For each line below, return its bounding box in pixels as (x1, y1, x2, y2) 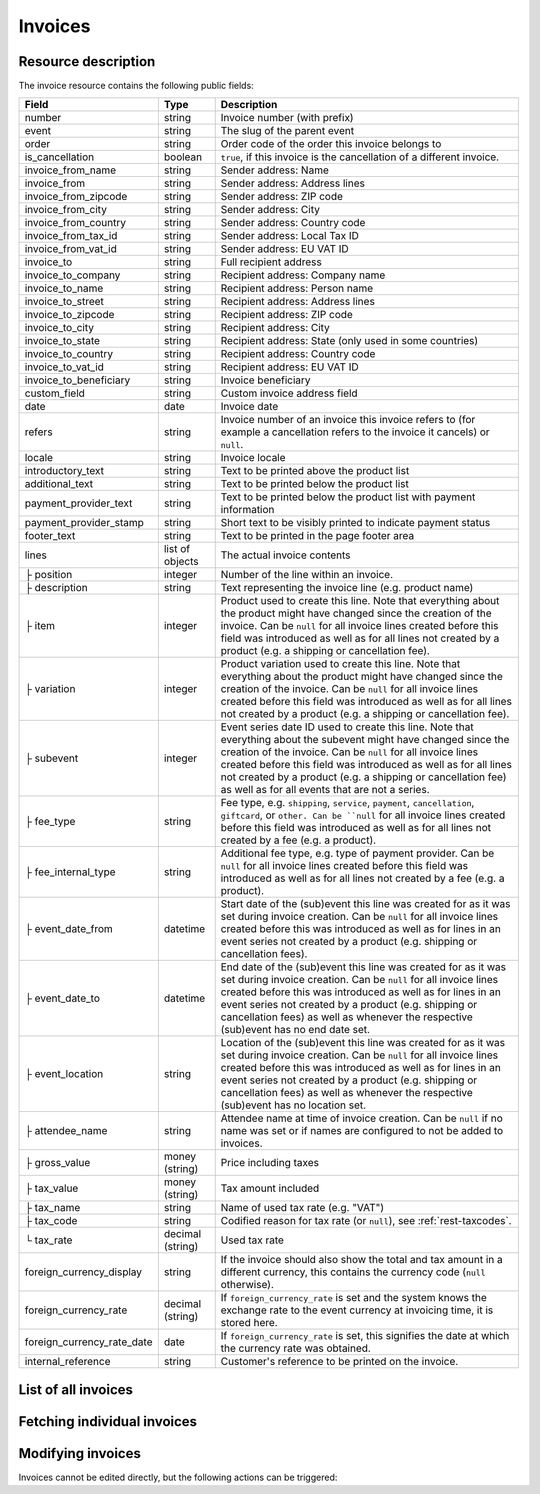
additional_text (24, 477, 94, 491)
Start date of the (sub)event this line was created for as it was (220, 897, 511, 911)
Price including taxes (220, 1156, 320, 1170)
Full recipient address (220, 255, 322, 269)
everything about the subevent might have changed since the (220, 733, 510, 747)
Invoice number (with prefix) (220, 111, 354, 125)
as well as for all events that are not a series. (220, 783, 430, 797)
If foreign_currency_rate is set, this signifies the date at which (220, 1329, 510, 1343)
